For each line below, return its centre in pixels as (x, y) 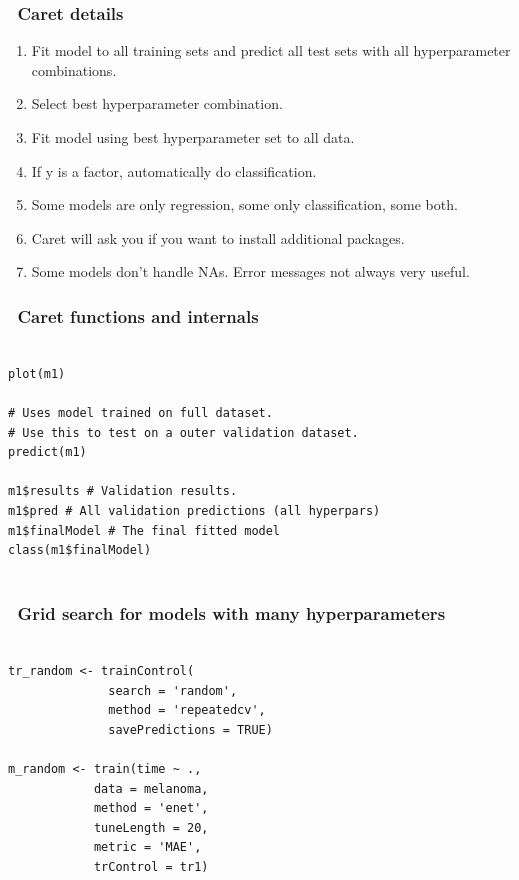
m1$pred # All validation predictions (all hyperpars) (194, 510)
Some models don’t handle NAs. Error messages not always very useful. (250, 271)
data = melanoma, (151, 788)
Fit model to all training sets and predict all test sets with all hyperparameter (271, 50)
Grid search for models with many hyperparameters (231, 613)
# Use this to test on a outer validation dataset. (183, 432)
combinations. (74, 69)
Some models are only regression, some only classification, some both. (244, 204)
